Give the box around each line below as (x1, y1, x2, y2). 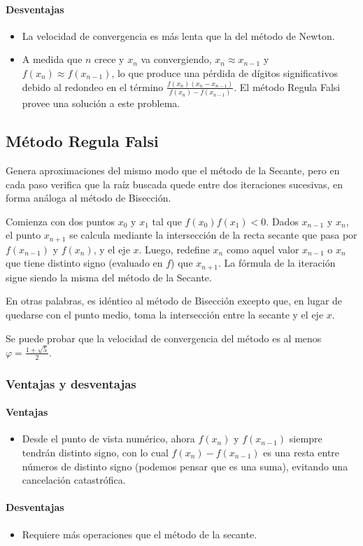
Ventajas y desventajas (6, 374, 136, 392)
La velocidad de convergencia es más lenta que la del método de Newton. (22, 28, 335, 43)
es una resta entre (263, 445, 340, 460)
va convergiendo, (141, 52, 212, 66)
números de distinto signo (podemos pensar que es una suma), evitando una (22, 458, 348, 473)
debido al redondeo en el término (22, 79, 164, 94)
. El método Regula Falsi (234, 79, 341, 94)
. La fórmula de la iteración (218, 255, 336, 270)
